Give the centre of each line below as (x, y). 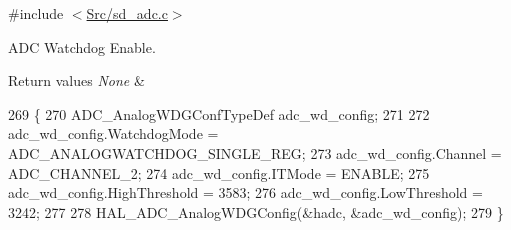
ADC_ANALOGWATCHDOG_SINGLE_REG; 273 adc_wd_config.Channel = (255, 152)
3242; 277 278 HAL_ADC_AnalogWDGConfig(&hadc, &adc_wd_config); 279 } (256, 211)
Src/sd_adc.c (127, 13)
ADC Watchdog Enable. (82, 46)
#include (36, 13)
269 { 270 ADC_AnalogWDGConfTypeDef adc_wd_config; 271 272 (219, 113)
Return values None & (76, 80)
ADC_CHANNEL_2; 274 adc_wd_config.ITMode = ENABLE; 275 (219, 172)
